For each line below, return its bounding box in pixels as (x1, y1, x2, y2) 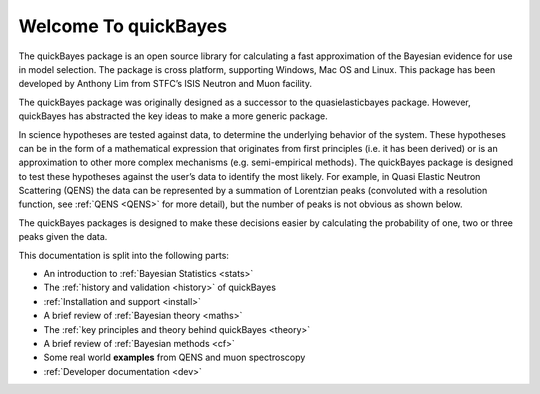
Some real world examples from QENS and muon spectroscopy (43, 351, 306, 364)
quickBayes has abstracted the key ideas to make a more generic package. (18, 110, 329, 122)
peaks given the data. (18, 231, 108, 243)
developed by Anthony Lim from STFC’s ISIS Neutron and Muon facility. (18, 78, 313, 90)
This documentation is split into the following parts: (18, 249, 230, 261)
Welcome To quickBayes (18, 15, 228, 37)
